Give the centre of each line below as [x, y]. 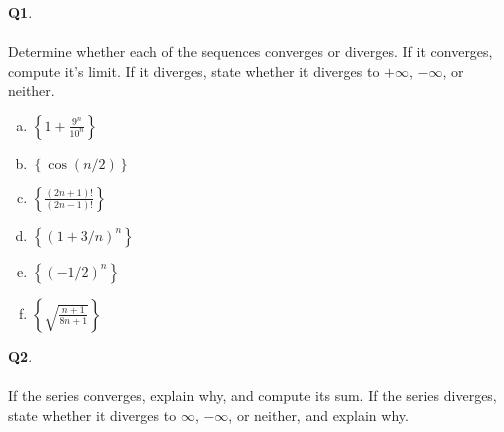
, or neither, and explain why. [318, 414]
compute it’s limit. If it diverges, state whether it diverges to [194, 70]
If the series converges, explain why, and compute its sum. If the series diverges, [252, 395]
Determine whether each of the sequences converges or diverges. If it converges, [250, 51]
